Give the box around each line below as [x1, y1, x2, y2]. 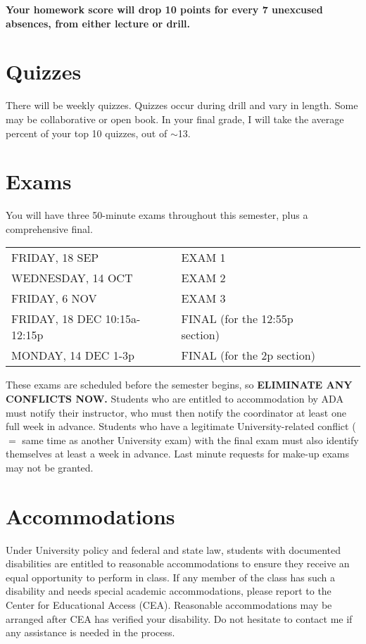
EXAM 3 [181, 290, 226, 307]
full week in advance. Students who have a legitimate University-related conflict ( [6, 419, 356, 434]
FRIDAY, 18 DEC [11, 310, 102, 327]
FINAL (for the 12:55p [181, 310, 294, 327]
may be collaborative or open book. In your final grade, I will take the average [6, 111, 344, 126]
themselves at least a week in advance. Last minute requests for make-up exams [6, 446, 349, 461]
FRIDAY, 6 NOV [11, 290, 97, 307]
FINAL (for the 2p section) [181, 347, 315, 364]
